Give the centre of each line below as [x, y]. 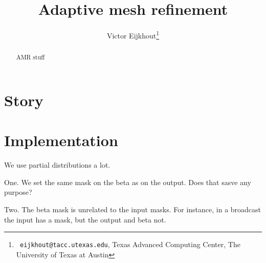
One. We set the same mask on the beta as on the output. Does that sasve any [128, 182]
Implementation [61, 140]
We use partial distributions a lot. [57, 165]
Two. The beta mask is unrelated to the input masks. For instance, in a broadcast [133, 209]
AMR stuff [30, 57]
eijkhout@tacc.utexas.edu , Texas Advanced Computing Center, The [130, 244]
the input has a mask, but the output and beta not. [85, 219]
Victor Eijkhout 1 [133, 35]
